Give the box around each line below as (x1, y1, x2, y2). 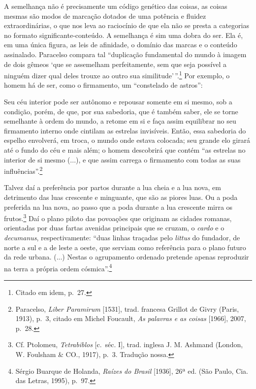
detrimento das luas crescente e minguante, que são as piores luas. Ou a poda (4, 192, 238, 202)
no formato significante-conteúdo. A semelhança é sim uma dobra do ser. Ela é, (4, 30, 243, 40)
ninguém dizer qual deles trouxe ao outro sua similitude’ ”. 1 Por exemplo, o (4, 69, 230, 80)
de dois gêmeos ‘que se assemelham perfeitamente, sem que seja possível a (4, 59, 227, 69)
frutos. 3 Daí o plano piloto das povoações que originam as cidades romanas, (4, 212, 232, 223)
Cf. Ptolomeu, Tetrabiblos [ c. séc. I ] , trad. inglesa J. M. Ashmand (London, (15, 339, 243, 350)
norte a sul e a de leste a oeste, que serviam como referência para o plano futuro (4, 242, 246, 252)
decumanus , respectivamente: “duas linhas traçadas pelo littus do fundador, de (4, 232, 240, 243)
